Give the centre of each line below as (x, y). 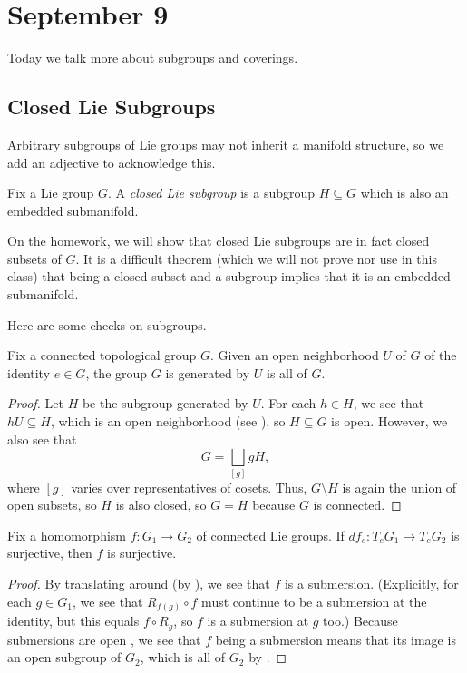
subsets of (34, 258)
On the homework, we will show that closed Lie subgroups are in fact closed (219, 241)
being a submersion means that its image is (336, 639)
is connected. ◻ (357, 505)
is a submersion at (258, 621)
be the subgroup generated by (165, 403)
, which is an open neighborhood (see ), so (168, 421)
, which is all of (183, 657)
